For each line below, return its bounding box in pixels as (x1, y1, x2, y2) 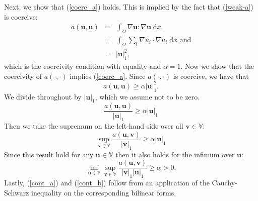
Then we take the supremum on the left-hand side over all (4, 121, 183, 131)
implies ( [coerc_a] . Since (70, 70, 146, 81)
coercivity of (4, 70, 42, 81)
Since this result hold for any (4, 149, 94, 159)
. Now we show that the (180, 61, 254, 71)
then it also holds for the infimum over (115, 149, 235, 159)
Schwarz (4, 187, 29, 197)
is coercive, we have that (173, 70, 249, 81)
